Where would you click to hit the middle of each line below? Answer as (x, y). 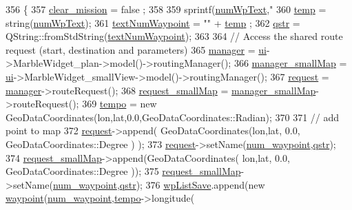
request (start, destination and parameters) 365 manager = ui (136, 49)
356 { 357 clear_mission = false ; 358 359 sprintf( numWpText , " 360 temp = (166, 9)
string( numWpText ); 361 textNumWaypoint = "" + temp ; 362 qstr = (153, 22)
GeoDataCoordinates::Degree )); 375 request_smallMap (123, 171)
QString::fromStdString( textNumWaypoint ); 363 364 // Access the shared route (174, 36)
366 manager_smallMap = (290, 63)
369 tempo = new (120, 104)
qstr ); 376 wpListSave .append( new (192, 184)
